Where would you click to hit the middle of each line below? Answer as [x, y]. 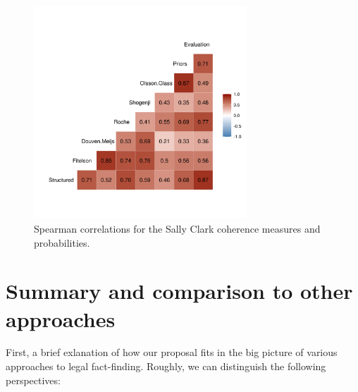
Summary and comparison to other [179, 291]
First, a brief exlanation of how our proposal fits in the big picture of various [172, 352]
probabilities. [62, 242]
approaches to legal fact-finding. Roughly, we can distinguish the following [166, 366]
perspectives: [33, 380]
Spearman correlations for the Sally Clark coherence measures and [177, 228]
